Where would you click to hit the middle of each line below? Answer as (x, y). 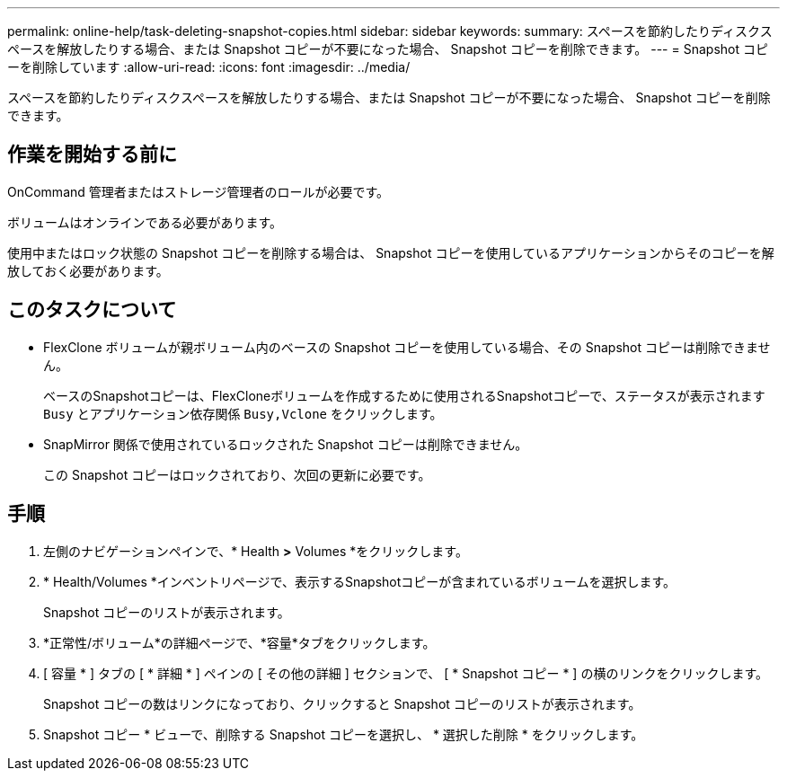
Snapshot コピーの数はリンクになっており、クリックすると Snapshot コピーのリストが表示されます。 (342, 703)
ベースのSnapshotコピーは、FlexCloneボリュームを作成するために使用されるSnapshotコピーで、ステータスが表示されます (404, 395)
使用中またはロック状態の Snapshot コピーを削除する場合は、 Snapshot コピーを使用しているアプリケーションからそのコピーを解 (391, 252)
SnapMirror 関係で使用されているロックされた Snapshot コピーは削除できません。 (286, 444)
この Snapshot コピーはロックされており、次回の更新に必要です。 (237, 474)
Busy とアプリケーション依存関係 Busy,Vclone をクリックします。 (243, 413)
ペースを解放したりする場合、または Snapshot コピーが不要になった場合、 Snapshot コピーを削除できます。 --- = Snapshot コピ (388, 49)
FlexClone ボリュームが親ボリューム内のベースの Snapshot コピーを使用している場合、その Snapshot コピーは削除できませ (407, 347)
